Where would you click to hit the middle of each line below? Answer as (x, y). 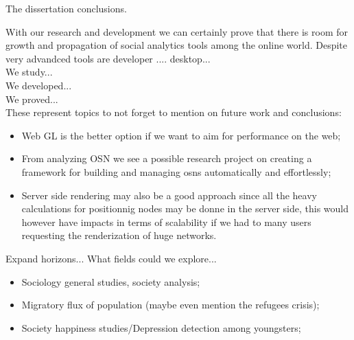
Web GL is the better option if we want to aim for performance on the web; (181, 135)
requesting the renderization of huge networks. (119, 235)
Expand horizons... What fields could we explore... (111, 258)
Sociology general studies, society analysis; (111, 281)
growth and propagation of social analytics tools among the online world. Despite (177, 45)
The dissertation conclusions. (66, 8)
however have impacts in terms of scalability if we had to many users (166, 222)
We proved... (32, 99)
